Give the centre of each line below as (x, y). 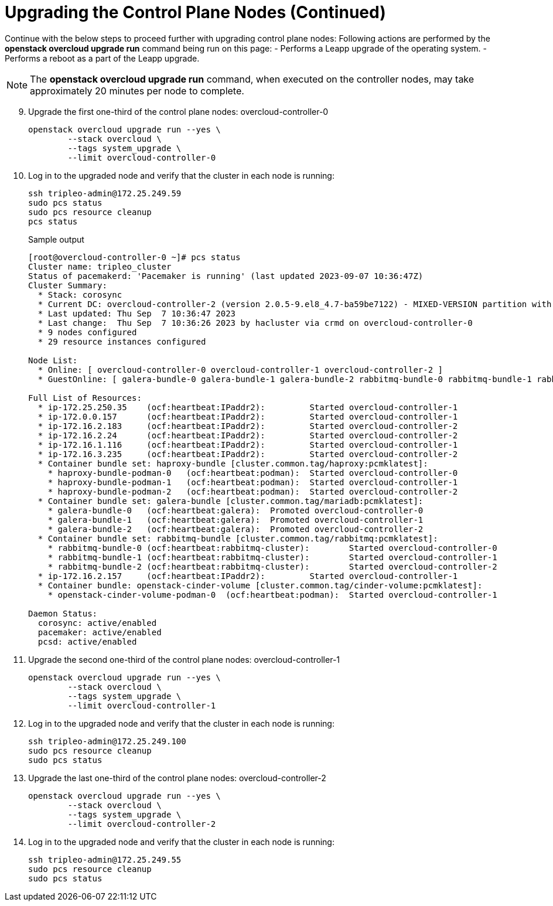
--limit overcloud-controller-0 (142, 157)
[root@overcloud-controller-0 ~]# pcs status (134, 257)
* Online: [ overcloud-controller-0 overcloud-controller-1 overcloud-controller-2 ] (240, 369)
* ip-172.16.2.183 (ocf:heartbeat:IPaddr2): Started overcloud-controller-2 (248, 426)
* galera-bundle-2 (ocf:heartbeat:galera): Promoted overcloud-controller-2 (235, 529)
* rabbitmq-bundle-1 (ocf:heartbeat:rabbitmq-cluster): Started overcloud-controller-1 (272, 557)
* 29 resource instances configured (122, 341)
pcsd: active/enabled (87, 641)
